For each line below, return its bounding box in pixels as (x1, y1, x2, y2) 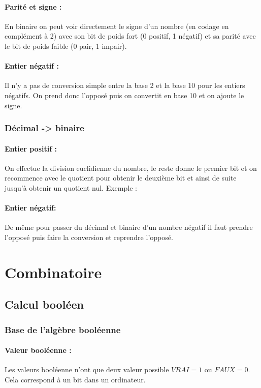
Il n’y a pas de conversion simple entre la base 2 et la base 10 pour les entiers (5, 80, 245, 91)
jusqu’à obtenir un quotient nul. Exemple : (5, 182, 137, 193)
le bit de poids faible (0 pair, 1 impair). (5, 40, 127, 51)
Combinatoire (5, 261, 102, 282)
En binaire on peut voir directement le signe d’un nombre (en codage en (5, 20, 229, 31)
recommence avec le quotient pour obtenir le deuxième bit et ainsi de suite (5, 172, 237, 183)
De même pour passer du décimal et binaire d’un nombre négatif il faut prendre (5, 222, 253, 232)
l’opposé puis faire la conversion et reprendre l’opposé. (5, 231, 173, 242)
